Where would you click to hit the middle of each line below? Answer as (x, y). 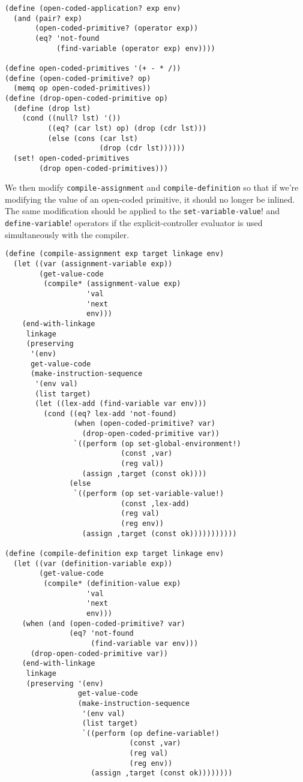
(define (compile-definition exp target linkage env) (115, 554)
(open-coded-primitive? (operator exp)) (117, 28)
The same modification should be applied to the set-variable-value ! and (142, 211)
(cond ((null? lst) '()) (71, 118)
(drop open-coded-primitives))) (104, 168)
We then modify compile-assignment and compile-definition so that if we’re (152, 187)
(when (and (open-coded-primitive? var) (103, 623)
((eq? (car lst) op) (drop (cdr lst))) (127, 128)
